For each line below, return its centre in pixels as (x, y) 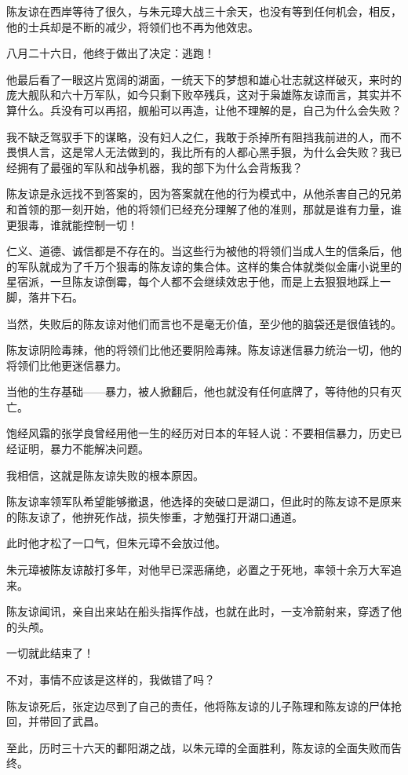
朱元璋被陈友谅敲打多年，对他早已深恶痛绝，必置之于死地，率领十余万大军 (199, 570)
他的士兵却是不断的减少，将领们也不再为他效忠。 (133, 26)
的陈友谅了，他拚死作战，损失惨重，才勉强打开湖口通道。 (155, 516)
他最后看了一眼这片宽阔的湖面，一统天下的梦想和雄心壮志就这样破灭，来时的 (204, 79)
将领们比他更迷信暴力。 (67, 365)
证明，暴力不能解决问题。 (83, 449)
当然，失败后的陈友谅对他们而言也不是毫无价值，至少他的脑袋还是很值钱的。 (204, 323)
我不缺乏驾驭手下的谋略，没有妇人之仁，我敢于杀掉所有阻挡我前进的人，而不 (204, 136)
